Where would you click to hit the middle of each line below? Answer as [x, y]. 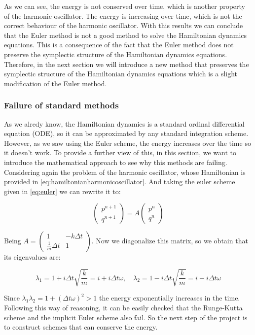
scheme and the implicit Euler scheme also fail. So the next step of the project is [126, 317]
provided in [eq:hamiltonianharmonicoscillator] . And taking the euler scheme [120, 182]
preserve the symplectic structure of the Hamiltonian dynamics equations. [116, 54]
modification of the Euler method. [55, 83]
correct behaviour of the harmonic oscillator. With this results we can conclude [124, 25]
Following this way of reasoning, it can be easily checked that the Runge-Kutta [123, 308]
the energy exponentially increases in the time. [169, 298]
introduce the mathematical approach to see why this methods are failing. [116, 162]
